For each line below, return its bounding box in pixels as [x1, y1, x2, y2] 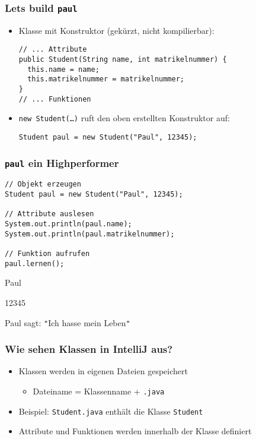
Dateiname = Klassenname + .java [33, 384, 165, 397]
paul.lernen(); [5, 259, 65, 268]
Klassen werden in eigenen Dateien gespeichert [18, 365, 188, 377]
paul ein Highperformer [5, 155, 119, 170]
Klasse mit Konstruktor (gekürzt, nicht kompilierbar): [18, 24, 215, 36]
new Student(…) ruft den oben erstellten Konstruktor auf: [18, 112, 230, 124]
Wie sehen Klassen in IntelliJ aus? [5, 342, 173, 356]
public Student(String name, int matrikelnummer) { [18, 55, 227, 64]
